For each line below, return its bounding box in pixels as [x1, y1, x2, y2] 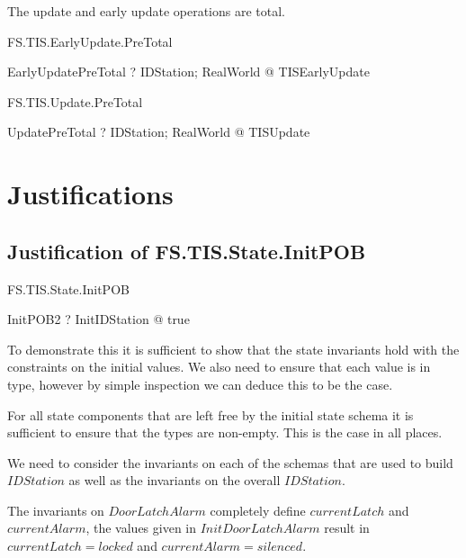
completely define [210, 500, 306, 519]
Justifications [7, 175, 174, 212]
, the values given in [85, 518, 197, 537]
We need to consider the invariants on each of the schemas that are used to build [7, 453, 453, 472]
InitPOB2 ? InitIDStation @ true [7, 310, 190, 328]
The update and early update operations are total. [7, 2, 286, 20]
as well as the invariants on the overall [68, 471, 281, 490]
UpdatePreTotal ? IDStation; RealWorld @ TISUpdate [7, 122, 310, 141]
